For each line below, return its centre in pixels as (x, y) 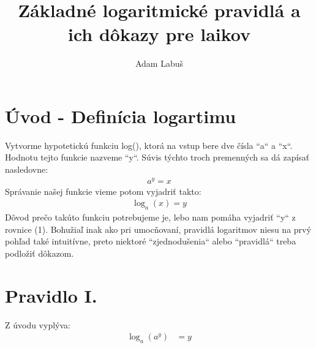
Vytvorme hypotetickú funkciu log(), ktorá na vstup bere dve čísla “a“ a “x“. (149, 145)
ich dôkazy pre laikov (159, 34)
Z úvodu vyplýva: (38, 324)
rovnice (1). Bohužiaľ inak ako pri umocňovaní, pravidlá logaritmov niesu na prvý (158, 229)
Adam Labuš (159, 63)
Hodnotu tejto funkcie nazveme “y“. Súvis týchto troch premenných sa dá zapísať (157, 157)
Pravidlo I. (51, 295)
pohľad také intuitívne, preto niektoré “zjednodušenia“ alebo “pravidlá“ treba (151, 241)
